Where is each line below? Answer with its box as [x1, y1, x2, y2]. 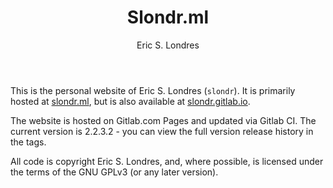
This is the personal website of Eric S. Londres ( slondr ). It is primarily [10, 84, 296, 96]
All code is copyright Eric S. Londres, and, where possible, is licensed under [10, 155, 324, 167]
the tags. [10, 136, 47, 148]
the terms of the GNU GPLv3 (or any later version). [10, 166, 219, 178]
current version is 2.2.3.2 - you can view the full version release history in [10, 125, 314, 137]
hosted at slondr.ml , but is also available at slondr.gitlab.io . [10, 95, 251, 107]
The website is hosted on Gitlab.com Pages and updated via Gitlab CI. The [10, 114, 317, 126]
